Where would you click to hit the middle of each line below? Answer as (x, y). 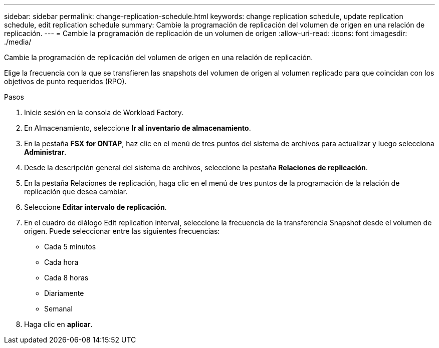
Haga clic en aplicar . (58, 324)
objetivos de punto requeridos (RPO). (65, 81)
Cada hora (61, 262)
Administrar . (45, 152)
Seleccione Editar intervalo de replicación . (95, 207)
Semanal (58, 309)
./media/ (18, 42)
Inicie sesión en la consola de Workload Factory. (104, 112)
